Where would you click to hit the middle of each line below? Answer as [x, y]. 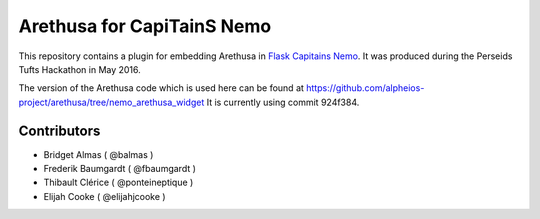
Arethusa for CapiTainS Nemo [145, 26]
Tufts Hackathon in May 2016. [80, 69]
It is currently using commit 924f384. [283, 102]
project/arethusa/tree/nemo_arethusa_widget [111, 102]
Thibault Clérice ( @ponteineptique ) [118, 182]
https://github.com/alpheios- [365, 88]
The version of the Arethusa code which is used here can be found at [161, 88]
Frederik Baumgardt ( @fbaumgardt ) [120, 169]
